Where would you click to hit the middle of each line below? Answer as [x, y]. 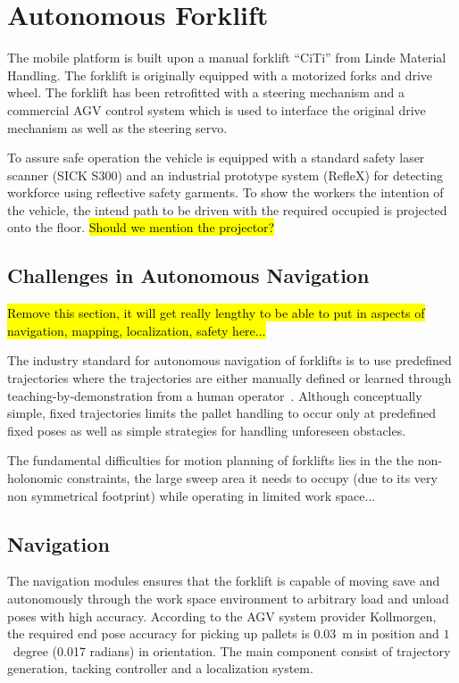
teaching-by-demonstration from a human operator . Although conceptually [215, 395]
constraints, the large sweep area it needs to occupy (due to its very [252, 478]
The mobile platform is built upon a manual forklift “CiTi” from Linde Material [227, 58]
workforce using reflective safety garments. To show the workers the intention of [225, 192]
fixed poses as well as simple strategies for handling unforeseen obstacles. [207, 430]
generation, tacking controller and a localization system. [160, 668]
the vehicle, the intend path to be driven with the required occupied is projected [227, 209]
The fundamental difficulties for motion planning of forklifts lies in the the [210, 460]
